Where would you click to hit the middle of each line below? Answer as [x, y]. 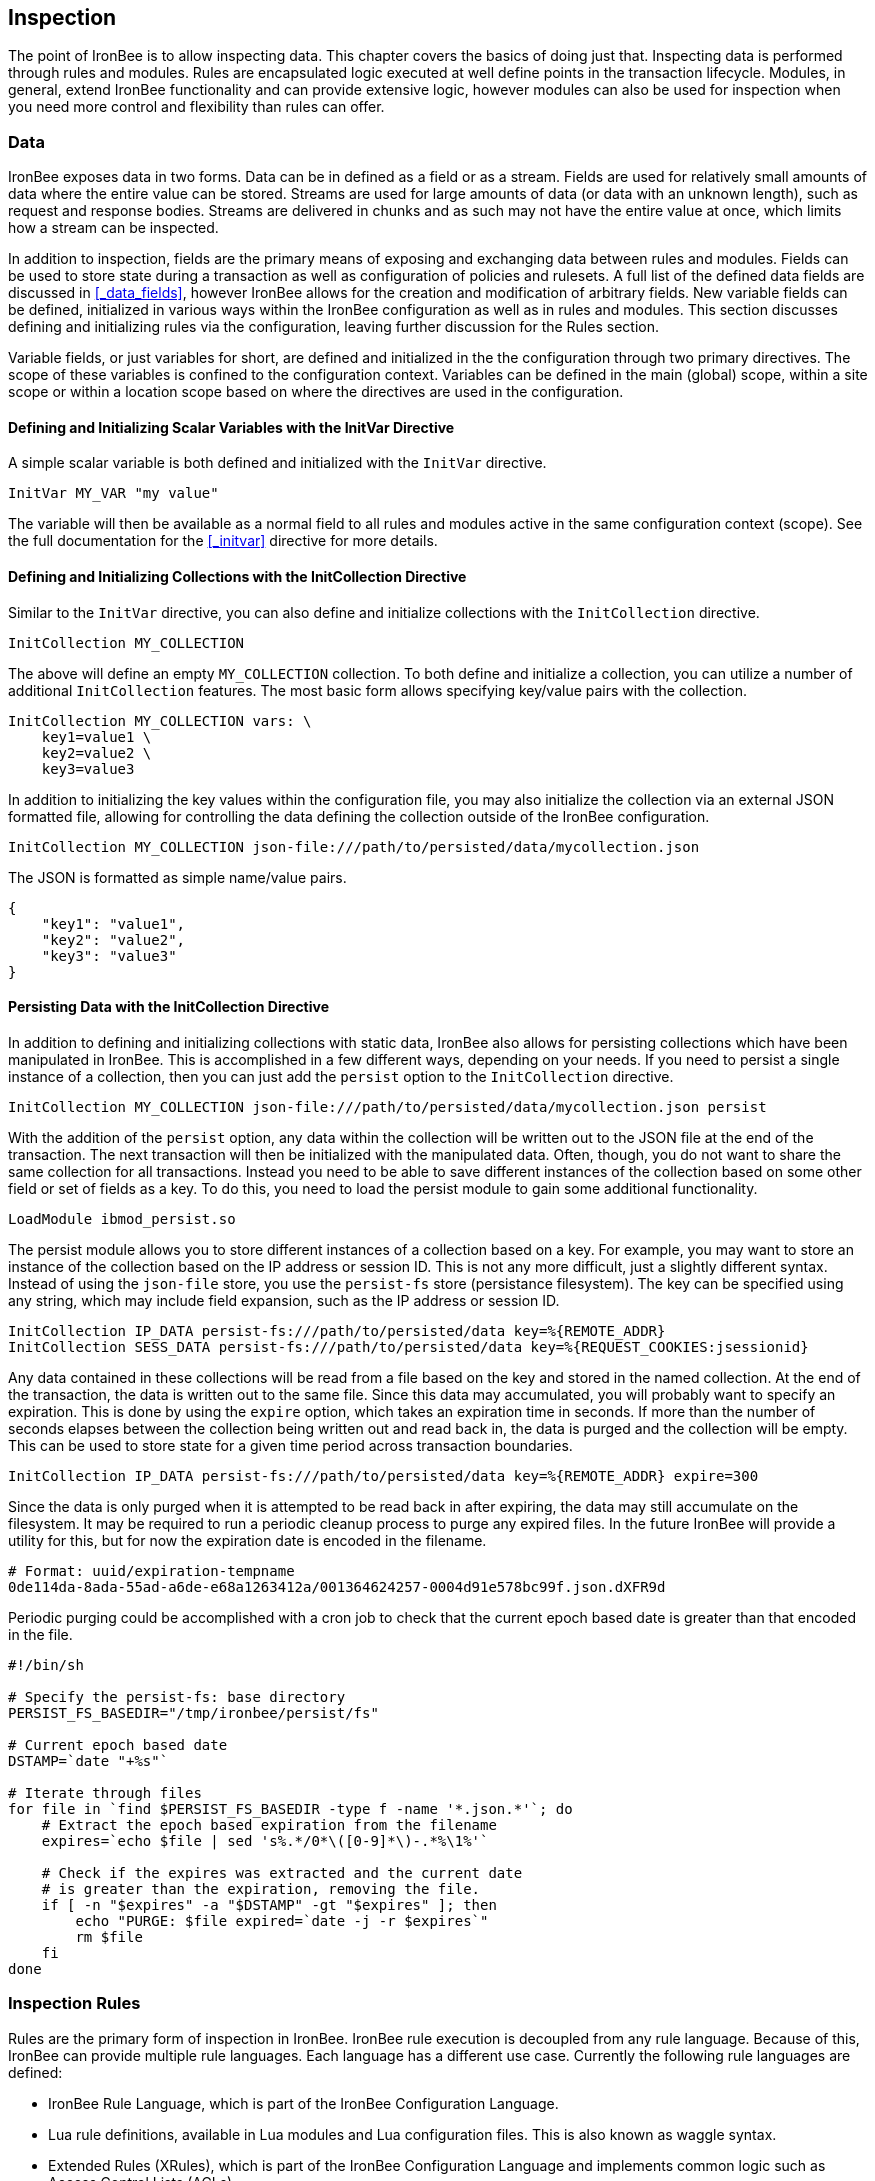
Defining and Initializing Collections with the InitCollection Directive [237, 576]
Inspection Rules [74, 2003]
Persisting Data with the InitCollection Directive [169, 1007]
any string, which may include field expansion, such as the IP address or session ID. [284, 1300]
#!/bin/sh [46, 1664]
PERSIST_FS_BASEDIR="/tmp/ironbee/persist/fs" [193, 1712]
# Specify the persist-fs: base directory [177, 1696]
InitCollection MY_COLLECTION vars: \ [160, 720]
